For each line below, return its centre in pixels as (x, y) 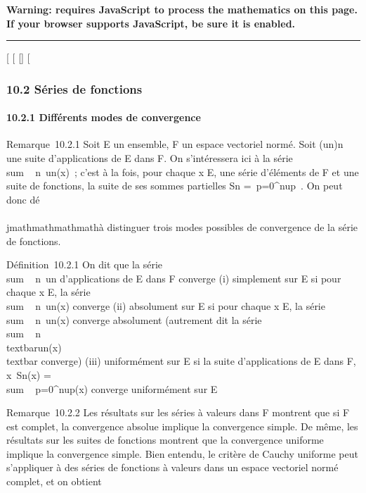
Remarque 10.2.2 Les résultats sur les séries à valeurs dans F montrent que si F (178, 412)
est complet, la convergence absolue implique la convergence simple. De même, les (182, 426)
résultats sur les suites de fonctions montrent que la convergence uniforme (165, 440)
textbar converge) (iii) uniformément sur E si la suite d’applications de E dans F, (181, 361)
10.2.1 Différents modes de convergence (104, 117)
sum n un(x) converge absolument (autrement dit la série (134, 319)
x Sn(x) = (29, 374)
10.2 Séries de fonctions (74, 88)
